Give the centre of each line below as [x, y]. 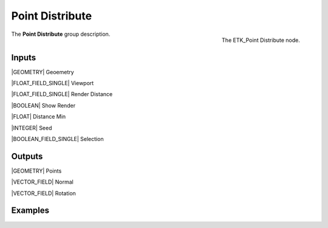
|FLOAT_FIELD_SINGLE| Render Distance [62, 94]
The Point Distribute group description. [61, 34]
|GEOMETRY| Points [36, 171]
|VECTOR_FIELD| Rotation [43, 193]
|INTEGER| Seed [32, 128]
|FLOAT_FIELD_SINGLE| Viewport [53, 83]
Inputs [24, 57]
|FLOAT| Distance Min [39, 117]
